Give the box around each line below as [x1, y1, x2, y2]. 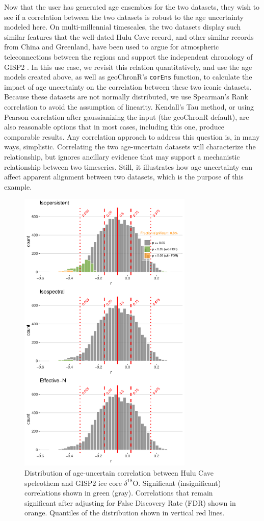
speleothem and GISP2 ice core [24, 477, 122, 488]
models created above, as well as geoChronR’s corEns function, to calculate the [4, 71, 252, 82]
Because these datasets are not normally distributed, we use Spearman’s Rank [4, 91, 248, 102]
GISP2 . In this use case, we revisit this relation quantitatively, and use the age [4, 61, 252, 72]
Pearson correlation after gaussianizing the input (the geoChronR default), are [4, 111, 249, 122]
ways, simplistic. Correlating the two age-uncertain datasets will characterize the [4, 141, 256, 152]
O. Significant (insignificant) [133, 477, 221, 488]
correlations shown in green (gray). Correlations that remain [24, 487, 213, 498]
